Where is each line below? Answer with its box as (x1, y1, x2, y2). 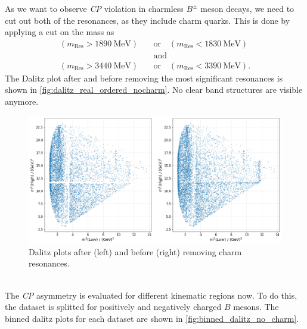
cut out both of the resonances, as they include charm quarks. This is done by (5, 14, 290, 26)
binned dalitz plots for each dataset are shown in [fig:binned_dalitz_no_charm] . (5, 312, 299, 324)
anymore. (5, 95, 39, 108)
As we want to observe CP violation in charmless (5, 2, 184, 14)
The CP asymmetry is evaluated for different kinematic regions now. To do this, (5, 289, 297, 301)
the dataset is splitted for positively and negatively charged (5, 300, 222, 313)
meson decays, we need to (200, 2, 294, 14)
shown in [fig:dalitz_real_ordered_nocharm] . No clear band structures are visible (5, 83, 303, 96)
